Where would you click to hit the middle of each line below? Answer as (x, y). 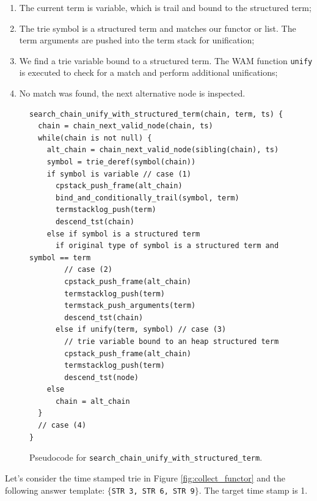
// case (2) (89, 270)
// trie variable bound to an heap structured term (172, 341)
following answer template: (55, 490)
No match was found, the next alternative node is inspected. (132, 93)
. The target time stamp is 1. (253, 490)
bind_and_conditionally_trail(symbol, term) (147, 198)
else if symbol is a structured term (123, 234)
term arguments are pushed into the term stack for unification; (137, 40)
